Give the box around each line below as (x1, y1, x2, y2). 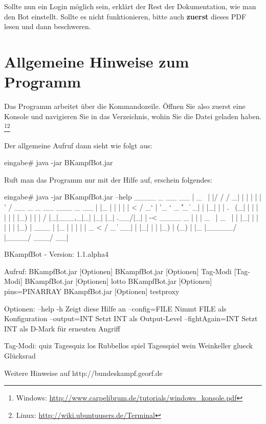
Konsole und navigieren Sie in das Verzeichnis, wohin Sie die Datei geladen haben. (4, 110, 262, 121)
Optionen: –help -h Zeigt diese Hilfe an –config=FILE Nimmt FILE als (4, 303, 227, 314)
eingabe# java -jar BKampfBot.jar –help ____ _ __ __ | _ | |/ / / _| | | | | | (4, 191, 261, 202)
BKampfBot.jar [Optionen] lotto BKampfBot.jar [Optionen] (25, 276, 212, 286)
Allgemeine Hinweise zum (4, 51, 189, 72)
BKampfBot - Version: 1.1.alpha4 (4, 249, 108, 259)
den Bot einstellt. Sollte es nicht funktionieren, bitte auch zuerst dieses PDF (4, 11, 247, 21)
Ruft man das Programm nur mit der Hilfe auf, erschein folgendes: (4, 174, 212, 185)
